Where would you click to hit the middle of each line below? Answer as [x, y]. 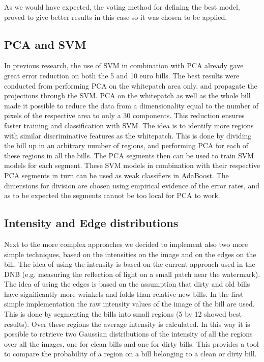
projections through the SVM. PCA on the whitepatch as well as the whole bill [127, 95]
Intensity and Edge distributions [91, 223]
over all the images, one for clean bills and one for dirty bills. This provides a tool [131, 343]
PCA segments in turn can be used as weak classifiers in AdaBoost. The [116, 175]
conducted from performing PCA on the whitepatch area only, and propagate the [131, 85]
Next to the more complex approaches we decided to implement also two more [126, 244]
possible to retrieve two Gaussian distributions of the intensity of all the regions [128, 334]
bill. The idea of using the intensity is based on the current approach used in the [130, 264]
